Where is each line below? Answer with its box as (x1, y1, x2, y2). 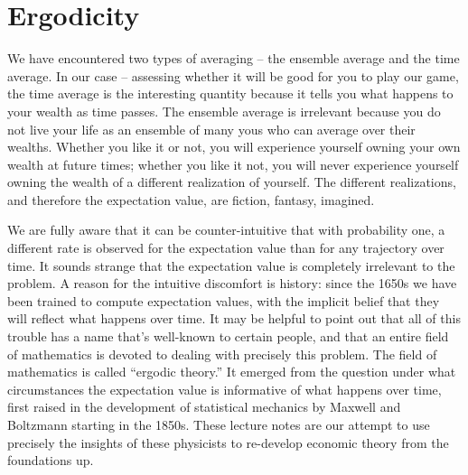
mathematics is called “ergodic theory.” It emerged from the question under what (7, 362, 456, 381)
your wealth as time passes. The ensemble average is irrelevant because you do (7, 101, 441, 120)
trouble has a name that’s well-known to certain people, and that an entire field (7, 327, 449, 346)
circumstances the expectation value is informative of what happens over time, (7, 379, 442, 398)
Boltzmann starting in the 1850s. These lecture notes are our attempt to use (7, 415, 430, 433)
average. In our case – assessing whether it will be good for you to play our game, (7, 66, 459, 85)
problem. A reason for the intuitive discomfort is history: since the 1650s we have (7, 274, 457, 293)
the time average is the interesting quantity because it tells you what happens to (7, 84, 454, 103)
